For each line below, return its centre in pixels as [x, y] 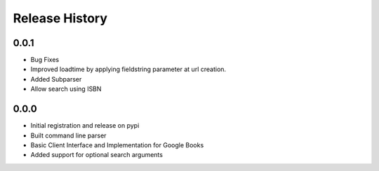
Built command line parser [68, 135]
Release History [60, 18]
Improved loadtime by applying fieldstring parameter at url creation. [128, 69]
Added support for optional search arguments [97, 155]
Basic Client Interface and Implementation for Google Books [117, 145]
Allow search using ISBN [66, 89]
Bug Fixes [45, 60]
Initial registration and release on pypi [85, 126]
